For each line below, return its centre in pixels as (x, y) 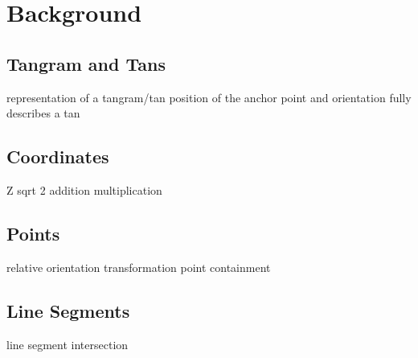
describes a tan (43, 113)
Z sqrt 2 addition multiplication (84, 189)
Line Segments (68, 310)
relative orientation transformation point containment (139, 267)
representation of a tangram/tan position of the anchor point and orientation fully (209, 97)
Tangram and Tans (86, 63)
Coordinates (58, 156)
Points (33, 233)
